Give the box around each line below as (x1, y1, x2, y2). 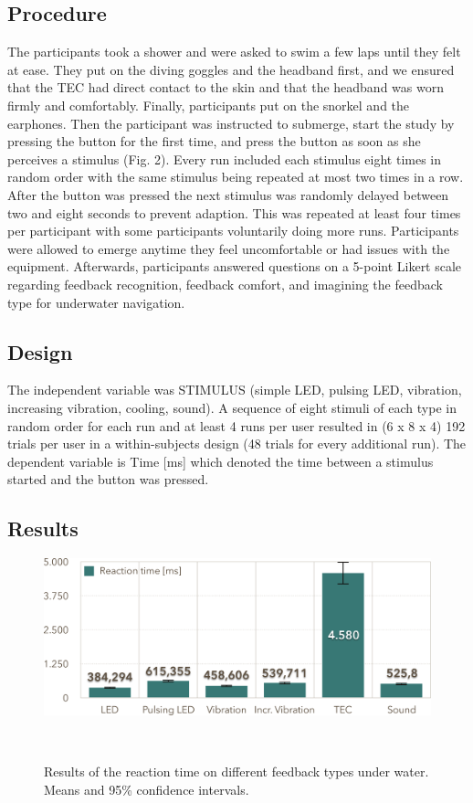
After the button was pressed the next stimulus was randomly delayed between (7, 185, 449, 204)
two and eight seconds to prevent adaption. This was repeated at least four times (7, 203, 461, 222)
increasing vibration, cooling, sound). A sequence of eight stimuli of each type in (7, 397, 457, 417)
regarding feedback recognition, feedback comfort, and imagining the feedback (7, 274, 443, 293)
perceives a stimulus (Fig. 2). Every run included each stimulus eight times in (7, 149, 442, 168)
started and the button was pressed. (7, 470, 209, 489)
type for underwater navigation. (7, 292, 185, 312)
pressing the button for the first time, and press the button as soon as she (7, 132, 421, 151)
